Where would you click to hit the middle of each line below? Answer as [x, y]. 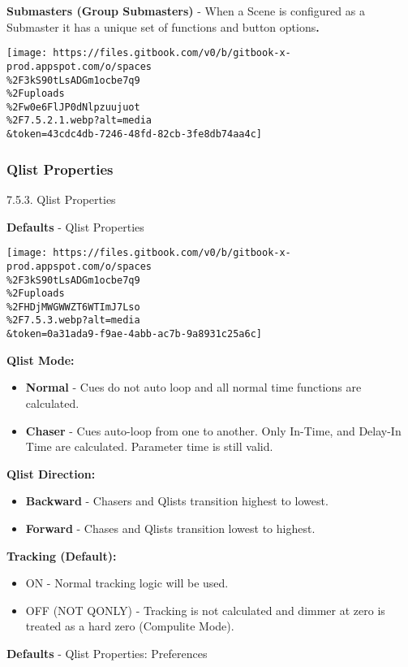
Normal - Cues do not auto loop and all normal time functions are [193, 387]
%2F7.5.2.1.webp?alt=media [79, 121]
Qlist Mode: [41, 359]
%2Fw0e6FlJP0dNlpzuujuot [73, 107]
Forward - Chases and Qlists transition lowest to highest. [170, 528]
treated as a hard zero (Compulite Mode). [130, 626]
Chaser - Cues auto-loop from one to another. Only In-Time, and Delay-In [213, 430]
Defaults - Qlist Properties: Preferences [107, 653]
